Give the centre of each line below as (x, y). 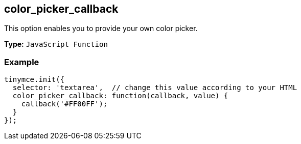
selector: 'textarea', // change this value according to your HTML (155, 88)
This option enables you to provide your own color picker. (101, 28)
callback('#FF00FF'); (64, 104)
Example (22, 62)
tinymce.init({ (34, 80)
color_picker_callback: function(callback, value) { (120, 96)
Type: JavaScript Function (56, 44)
